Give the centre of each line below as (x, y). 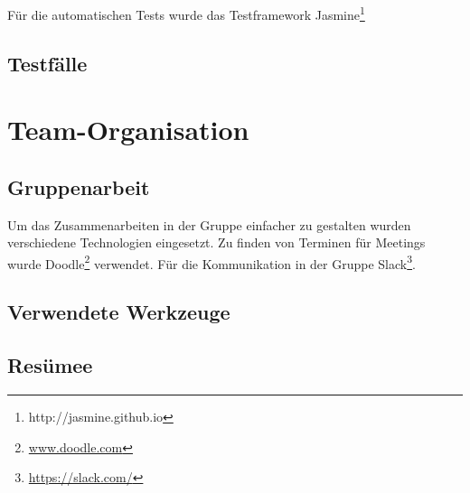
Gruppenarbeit (79, 186)
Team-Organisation (128, 130)
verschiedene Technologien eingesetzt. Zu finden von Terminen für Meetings (216, 242)
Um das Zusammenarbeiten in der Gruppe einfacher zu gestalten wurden (209, 224)
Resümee (50, 365)
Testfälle (47, 63)
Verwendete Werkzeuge (119, 312)
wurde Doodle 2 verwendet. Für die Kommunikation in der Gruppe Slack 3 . (211, 262)
